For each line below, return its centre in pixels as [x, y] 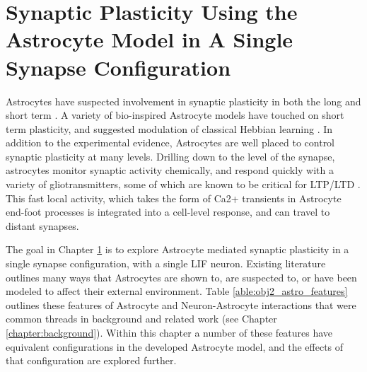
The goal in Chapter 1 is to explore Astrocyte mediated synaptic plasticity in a [177, 249]
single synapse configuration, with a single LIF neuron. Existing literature [166, 263]
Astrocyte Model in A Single [150, 39]
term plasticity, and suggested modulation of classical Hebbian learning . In [169, 128]
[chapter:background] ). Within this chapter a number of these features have [169, 332]
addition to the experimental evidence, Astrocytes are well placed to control [170, 143]
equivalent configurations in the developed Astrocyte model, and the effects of [175, 346]
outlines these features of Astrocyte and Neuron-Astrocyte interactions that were [181, 304]
